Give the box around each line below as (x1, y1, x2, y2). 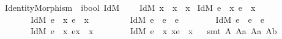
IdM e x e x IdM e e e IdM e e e (30, 13, 264, 25)
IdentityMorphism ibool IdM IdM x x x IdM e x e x (4, 1, 256, 13)
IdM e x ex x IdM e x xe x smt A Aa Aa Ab (30, 25, 277, 37)
